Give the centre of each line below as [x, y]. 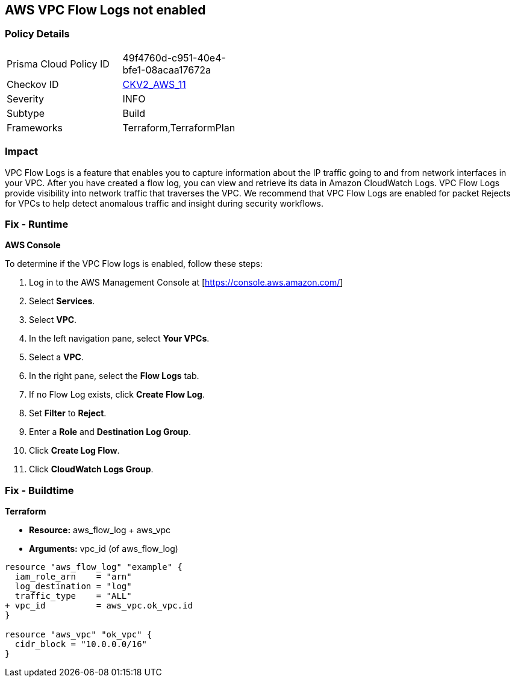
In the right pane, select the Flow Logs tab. [114, 376]
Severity [25, 99]
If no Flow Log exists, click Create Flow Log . [117, 395]
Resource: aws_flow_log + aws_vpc [100, 530]
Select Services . [62, 301]
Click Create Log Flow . [74, 451]
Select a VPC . [56, 357]
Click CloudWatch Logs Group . [91, 469]
